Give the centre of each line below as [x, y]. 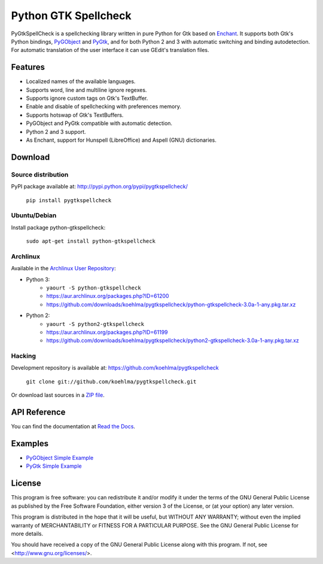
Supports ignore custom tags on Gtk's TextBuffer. [87, 98]
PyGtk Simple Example [54, 466]
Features [28, 67]
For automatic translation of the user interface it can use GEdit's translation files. [110, 50]
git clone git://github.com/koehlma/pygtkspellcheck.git [111, 382]
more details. [27, 533]
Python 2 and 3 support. [56, 132]
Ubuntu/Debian [34, 215]
